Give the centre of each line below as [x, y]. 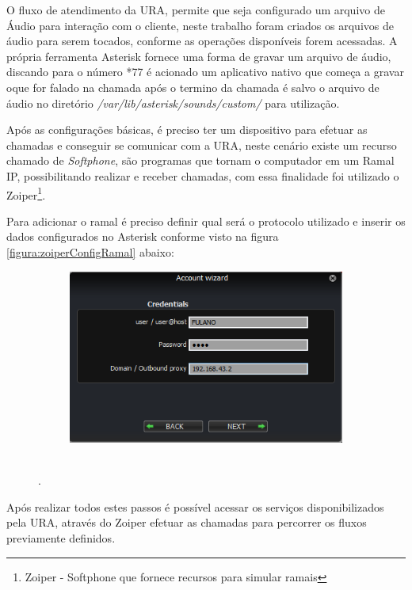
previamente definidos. [61, 538]
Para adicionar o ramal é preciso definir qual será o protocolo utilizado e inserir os [206, 221]
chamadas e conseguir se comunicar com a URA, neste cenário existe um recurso [202, 145]
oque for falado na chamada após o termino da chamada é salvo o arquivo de [193, 87]
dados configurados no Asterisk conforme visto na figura [143, 236]
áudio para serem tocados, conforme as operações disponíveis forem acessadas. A [202, 41]
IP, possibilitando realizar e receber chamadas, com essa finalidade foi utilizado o [203, 175]
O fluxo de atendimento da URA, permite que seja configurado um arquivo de [196, 10]
